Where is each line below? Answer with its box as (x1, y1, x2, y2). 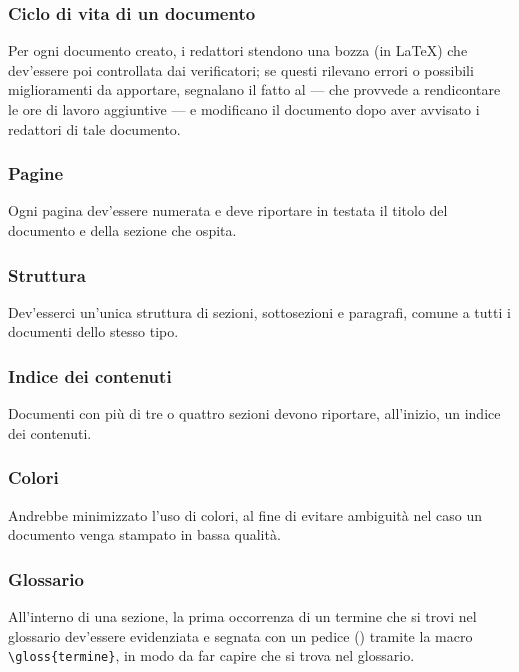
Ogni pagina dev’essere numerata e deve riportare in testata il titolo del (8, 200, 448, 221)
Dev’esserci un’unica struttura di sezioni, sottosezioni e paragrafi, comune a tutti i (8, 301, 511, 322)
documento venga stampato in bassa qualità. (8, 524, 281, 545)
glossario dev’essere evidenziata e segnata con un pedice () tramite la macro (8, 625, 473, 646)
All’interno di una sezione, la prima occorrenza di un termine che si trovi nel (8, 606, 477, 627)
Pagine (8, 161, 64, 186)
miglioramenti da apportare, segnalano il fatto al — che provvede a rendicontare (8, 79, 501, 100)
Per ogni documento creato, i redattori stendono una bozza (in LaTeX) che (8, 40, 468, 61)
